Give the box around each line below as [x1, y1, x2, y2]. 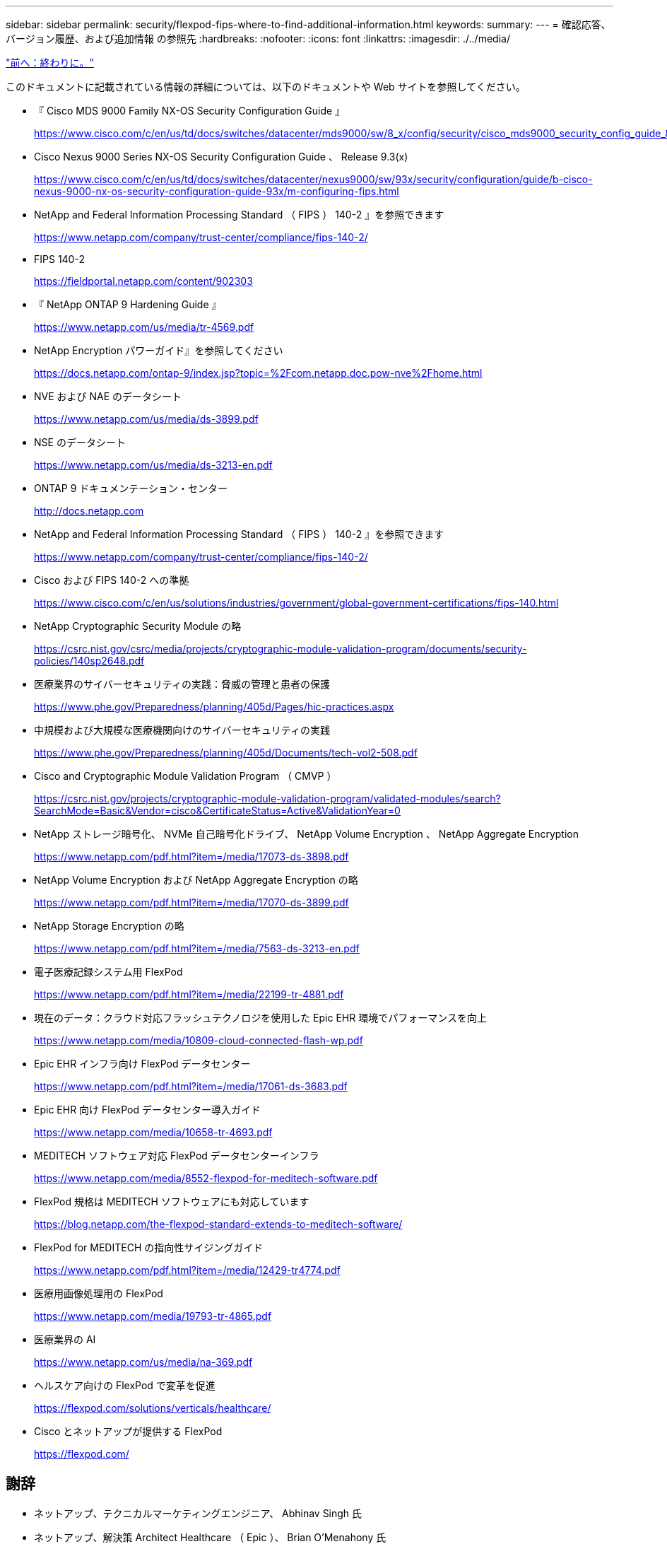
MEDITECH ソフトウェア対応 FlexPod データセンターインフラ [34, 1150, 319, 1162]
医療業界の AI [34, 1333, 96, 1345]
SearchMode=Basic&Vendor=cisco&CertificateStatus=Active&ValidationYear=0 [34, 805, 401, 817]
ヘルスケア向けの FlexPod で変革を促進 [34, 1379, 216, 1391]
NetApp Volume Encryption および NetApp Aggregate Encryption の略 [34, 874, 358, 886]
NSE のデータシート [34, 436, 126, 448]
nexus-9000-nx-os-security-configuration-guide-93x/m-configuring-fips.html [34, 185, 399, 197]
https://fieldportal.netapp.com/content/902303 [34, 275, 253, 287]
